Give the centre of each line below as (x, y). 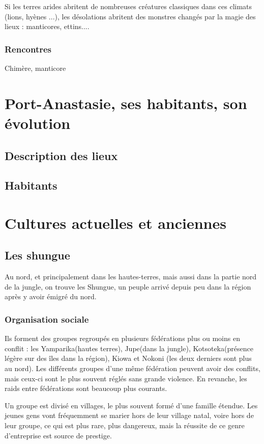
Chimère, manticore (35, 68)
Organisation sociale (47, 319)
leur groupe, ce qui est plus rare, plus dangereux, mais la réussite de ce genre (125, 425)
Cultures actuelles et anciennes (115, 223)
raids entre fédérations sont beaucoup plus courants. (86, 388)
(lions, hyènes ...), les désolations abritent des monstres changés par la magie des (130, 16)
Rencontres (28, 49)
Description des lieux (61, 155)
